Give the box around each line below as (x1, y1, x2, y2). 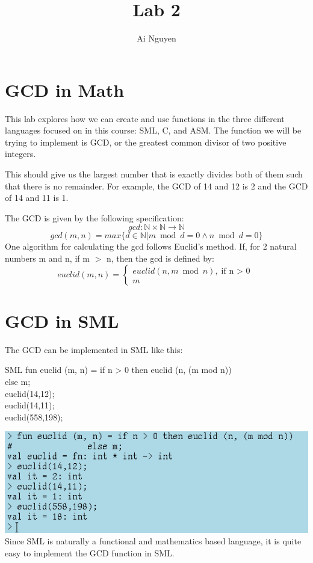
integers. (5, 147, 36, 160)
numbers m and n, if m (5, 252, 90, 264)
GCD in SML (5, 308, 119, 333)
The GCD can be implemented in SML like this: (5, 343, 183, 355)
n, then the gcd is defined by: (106, 252, 214, 264)
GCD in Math (5, 77, 125, 102)
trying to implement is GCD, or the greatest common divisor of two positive (5, 135, 287, 148)
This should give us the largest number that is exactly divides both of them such (5, 168, 303, 180)
